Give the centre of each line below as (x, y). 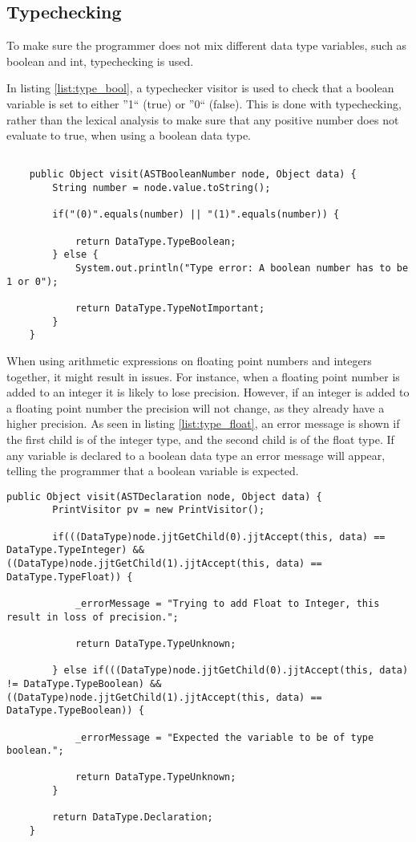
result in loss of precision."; (93, 617)
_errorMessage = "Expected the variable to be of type (224, 737)
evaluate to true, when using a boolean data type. (129, 135)
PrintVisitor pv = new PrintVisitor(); (159, 510)
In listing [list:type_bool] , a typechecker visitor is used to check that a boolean (200, 88)
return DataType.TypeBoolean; (155, 241)
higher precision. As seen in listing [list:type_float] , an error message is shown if (203, 423)
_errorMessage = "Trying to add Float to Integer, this (227, 603)
